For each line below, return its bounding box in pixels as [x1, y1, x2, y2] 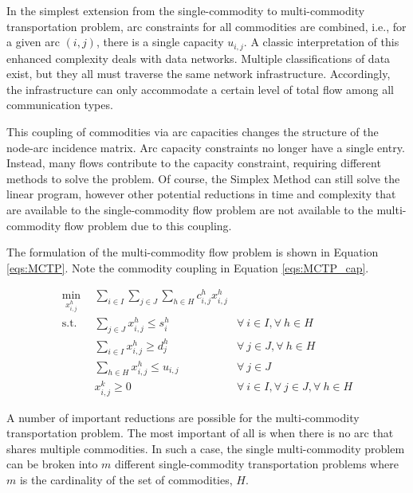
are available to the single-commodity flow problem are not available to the [6, 201, 373, 217]
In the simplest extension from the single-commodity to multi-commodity [6, 2, 365, 18]
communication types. [6, 96, 113, 113]
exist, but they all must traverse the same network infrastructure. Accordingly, [6, 65, 391, 82]
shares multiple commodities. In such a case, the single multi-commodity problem [6, 440, 405, 456]
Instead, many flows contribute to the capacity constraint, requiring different [6, 155, 381, 171]
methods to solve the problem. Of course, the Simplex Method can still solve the [6, 170, 400, 186]
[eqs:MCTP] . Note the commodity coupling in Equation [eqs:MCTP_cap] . [6, 259, 369, 276]
